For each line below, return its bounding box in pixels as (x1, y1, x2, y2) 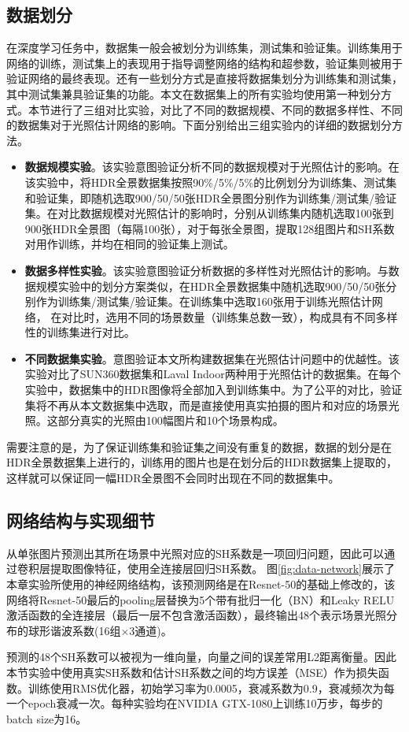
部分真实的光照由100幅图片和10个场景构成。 (57, 412, 284, 429)
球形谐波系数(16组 (28, 622, 121, 638)
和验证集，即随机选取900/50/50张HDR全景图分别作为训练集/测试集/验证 (24, 189, 397, 206)
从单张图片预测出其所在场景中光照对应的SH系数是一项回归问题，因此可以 (6, 544, 385, 561)
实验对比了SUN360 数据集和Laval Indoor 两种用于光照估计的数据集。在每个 (24, 366, 401, 382)
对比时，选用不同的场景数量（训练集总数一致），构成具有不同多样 (61, 308, 398, 325)
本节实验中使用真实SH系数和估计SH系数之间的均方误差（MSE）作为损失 (6, 664, 378, 680)
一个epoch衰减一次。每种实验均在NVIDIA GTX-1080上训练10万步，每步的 (6, 695, 383, 712)
